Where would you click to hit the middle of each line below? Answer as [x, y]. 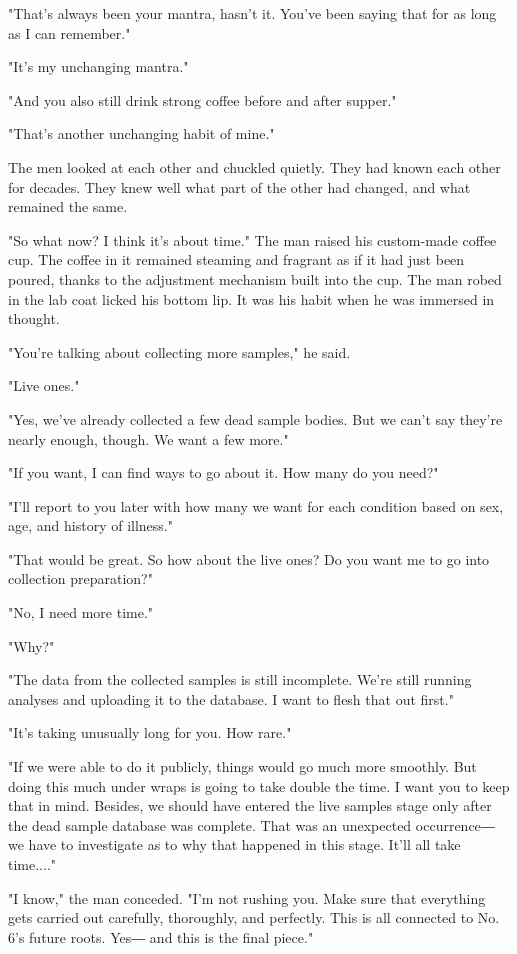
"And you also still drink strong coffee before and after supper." [202, 99]
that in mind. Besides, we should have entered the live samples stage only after [250, 805]
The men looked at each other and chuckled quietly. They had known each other [254, 166]
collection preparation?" [80, 578]
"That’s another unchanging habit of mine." [141, 133]
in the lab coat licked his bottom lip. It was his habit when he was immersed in [251, 298]
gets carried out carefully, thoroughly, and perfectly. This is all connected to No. [254, 917]
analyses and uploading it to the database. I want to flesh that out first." [231, 698]
